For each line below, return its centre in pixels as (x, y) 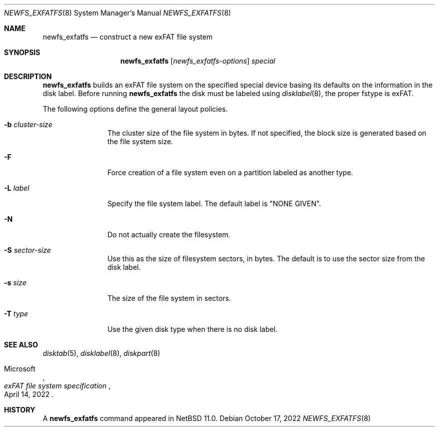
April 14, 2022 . (29, 394)
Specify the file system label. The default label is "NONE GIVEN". (214, 203)
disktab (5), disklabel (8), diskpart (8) (101, 353)
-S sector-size (28, 250)
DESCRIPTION (28, 76)
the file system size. (140, 141)
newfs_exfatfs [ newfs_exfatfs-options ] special (198, 61)
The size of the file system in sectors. (169, 298)
